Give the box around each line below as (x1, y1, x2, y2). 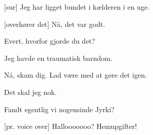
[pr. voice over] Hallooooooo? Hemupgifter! (4, 121, 137, 131)
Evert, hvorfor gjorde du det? (4, 36, 95, 46)
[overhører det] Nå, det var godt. (4, 18, 105, 29)
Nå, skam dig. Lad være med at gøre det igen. (4, 70, 147, 80)
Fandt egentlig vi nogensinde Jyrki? (4, 104, 114, 114)
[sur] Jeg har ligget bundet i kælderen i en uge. (4, 2, 150, 12)
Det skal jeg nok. (4, 86, 57, 97)
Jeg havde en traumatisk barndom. (4, 52, 112, 63)
